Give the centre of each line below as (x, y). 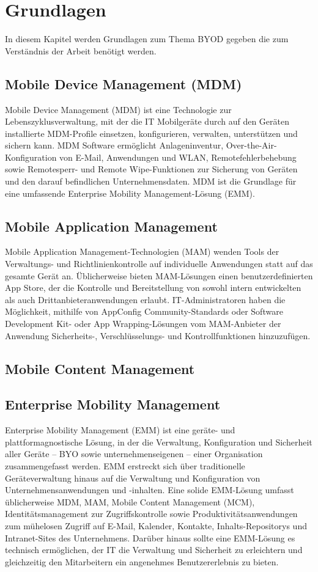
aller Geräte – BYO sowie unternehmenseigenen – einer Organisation (134, 454)
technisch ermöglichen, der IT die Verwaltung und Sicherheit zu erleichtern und (154, 550)
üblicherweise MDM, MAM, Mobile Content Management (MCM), (130, 501)
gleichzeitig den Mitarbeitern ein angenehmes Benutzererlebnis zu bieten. (142, 561)
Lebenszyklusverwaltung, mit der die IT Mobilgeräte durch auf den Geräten (147, 121)
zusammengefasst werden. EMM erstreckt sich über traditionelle (125, 465)
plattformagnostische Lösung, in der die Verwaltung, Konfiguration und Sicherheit (159, 442)
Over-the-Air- (251, 145)
